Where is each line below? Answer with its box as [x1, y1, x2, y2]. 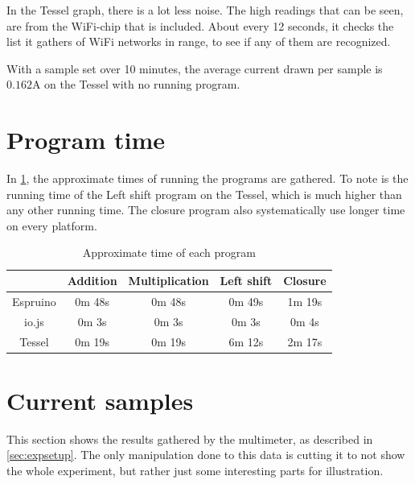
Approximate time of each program [82, 244, 256, 261]
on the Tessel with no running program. [44, 76, 240, 93]
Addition [67, 272, 117, 289]
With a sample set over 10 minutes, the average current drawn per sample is [6, 60, 383, 77]
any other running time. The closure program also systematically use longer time [6, 201, 405, 218]
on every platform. [6, 217, 97, 234]
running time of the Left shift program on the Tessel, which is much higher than [6, 185, 402, 202]
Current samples [6, 383, 194, 416]
